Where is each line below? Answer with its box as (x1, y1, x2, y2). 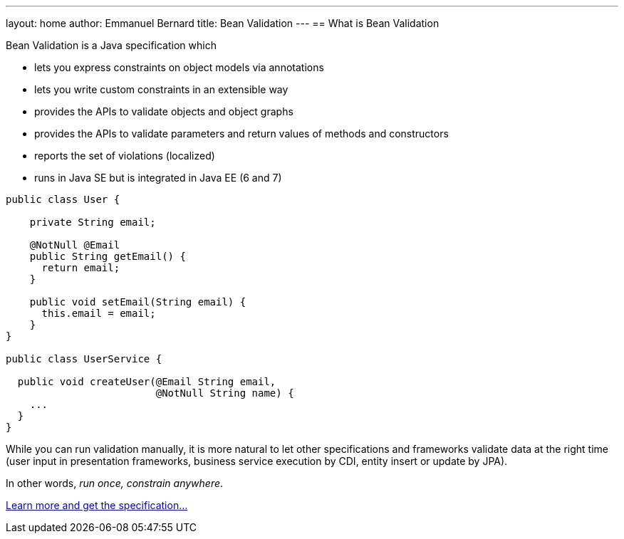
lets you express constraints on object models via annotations (34, 61, 324, 73)
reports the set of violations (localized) (34, 150, 215, 162)
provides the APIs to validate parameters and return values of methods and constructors (34, 127, 449, 140)
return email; (41, 262, 120, 273)
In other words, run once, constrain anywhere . (6, 477, 224, 489)
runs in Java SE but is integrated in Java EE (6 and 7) (34, 172, 282, 184)
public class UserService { (6, 353, 162, 365)
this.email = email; (41, 308, 156, 319)
